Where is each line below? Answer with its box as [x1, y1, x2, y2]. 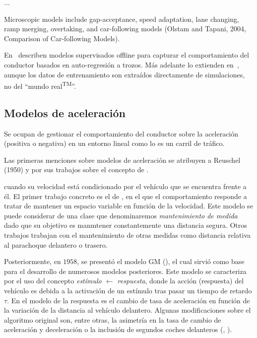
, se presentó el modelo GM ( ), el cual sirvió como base [77, 256, 245, 267]
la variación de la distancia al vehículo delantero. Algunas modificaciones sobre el [4, 305, 251, 315]
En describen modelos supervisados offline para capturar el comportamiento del [4, 50, 249, 60]
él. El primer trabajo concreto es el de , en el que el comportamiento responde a [4, 191, 247, 201]
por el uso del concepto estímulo [4, 275, 102, 286]
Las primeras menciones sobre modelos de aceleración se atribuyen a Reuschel [4, 154, 241, 165]
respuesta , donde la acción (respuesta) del [117, 275, 244, 286]
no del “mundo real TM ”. [4, 79, 76, 91]
